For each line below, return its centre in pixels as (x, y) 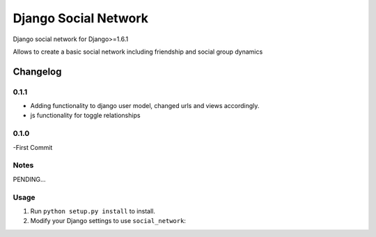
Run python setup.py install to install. (93, 211)
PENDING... (29, 179)
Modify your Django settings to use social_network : (108, 221)
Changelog (37, 71)
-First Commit (33, 147)
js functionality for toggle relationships (85, 116)
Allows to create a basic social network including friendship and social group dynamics (138, 52)
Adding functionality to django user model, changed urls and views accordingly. (145, 106)
